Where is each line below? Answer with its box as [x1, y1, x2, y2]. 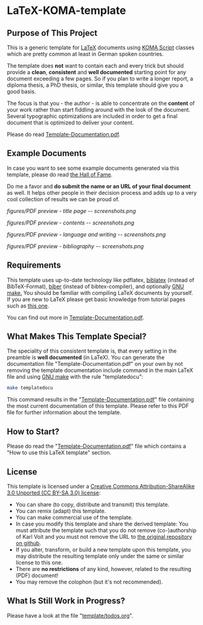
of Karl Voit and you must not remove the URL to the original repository [15, 533, 193, 540]
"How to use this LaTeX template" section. [7, 449, 112, 456]
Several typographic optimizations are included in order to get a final [7, 113, 178, 120]
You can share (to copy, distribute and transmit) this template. [15, 501, 170, 508]
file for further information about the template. [7, 409, 121, 416]
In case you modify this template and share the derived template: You [15, 520, 189, 527]
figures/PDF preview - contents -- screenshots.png [7, 219, 135, 226]
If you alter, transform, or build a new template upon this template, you [15, 546, 191, 553]
